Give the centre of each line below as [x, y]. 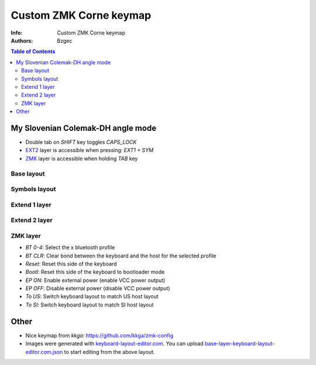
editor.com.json [44, 352]
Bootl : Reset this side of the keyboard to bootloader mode [95, 272]
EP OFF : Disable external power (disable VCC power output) [98, 288]
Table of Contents [33, 51]
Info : [17, 33]
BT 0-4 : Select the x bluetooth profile [70, 247]
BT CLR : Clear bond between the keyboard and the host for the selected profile [121, 256]
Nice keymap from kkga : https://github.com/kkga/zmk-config [99, 335]
